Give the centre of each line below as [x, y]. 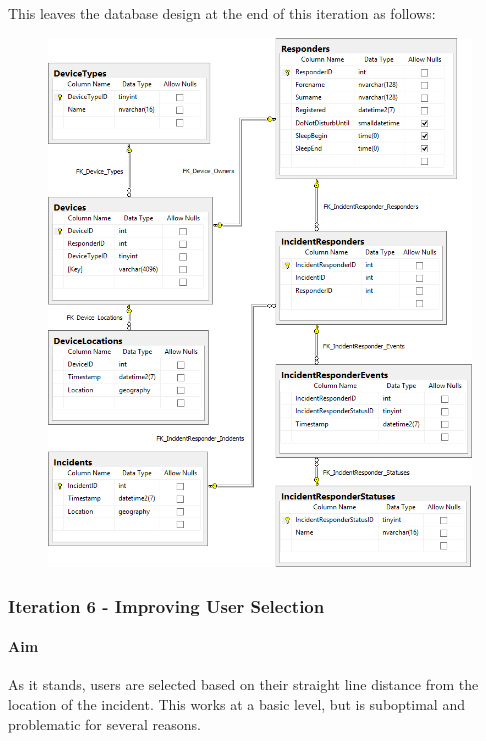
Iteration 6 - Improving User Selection [166, 605]
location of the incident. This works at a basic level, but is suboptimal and [236, 704]
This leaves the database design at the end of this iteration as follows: [222, 13]
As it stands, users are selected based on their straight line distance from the [243, 684]
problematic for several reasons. [104, 723]
